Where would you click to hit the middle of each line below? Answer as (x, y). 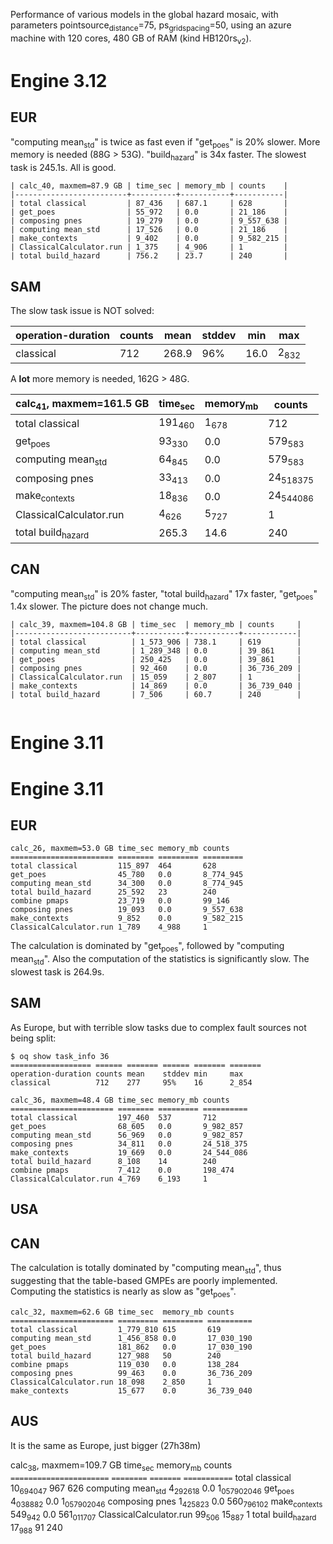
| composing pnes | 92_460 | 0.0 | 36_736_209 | (156, 669)
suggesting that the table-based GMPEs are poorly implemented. (144, 1280)
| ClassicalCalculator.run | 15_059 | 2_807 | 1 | (156, 677)
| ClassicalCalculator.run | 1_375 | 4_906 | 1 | (149, 247)
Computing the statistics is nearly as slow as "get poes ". (123, 1292)
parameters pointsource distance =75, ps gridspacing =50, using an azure (151, 26)
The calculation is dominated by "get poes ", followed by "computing (147, 947)
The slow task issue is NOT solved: (82, 310)
